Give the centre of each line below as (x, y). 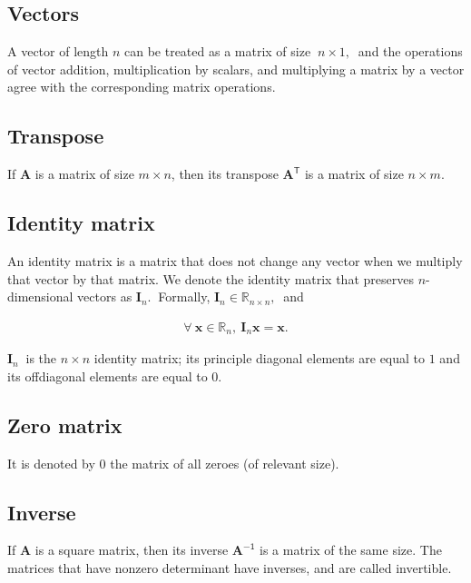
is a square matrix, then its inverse (132, 550)
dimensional (40, 296)
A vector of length (58, 51)
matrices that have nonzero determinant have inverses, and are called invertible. (230, 568)
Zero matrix (65, 425)
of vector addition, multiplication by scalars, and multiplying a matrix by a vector (236, 69)
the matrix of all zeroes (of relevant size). (225, 463)
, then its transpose (225, 174)
